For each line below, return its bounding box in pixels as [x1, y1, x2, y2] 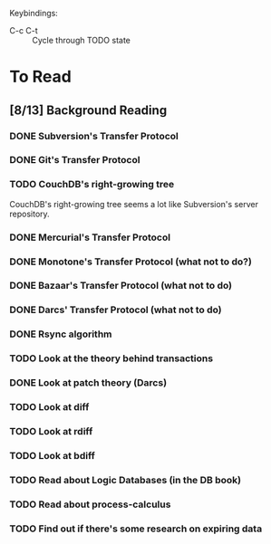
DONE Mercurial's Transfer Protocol [9, 231, 170, 243]
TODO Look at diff [9, 401, 90, 414]
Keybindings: [9, 8, 59, 18]
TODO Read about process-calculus [9, 498, 171, 511]
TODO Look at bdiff [9, 449, 95, 462]
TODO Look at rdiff [9, 425, 93, 438]
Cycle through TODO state [32, 35, 131, 45]
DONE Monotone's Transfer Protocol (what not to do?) [9, 255, 252, 268]
